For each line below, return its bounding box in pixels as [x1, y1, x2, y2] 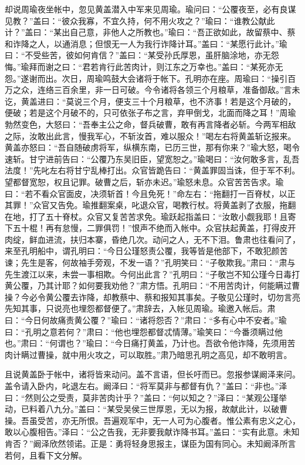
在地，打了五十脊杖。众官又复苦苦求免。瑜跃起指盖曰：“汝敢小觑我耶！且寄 [5, 210, 296, 222]
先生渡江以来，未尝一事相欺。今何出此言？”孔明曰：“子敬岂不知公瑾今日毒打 [5, 267, 300, 280]
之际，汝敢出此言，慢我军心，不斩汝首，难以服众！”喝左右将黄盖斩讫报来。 [5, 129, 296, 142]
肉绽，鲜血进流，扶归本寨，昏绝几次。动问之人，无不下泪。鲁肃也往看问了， [5, 233, 300, 245]
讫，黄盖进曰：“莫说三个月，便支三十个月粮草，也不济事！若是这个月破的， [5, 95, 296, 107]
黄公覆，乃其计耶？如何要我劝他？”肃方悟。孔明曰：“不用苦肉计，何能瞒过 [5, 279, 292, 292]
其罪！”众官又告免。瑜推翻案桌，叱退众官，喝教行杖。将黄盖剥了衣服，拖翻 [5, 199, 296, 211]
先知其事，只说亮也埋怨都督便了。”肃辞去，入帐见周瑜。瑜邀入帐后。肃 [5, 302, 276, 315]
